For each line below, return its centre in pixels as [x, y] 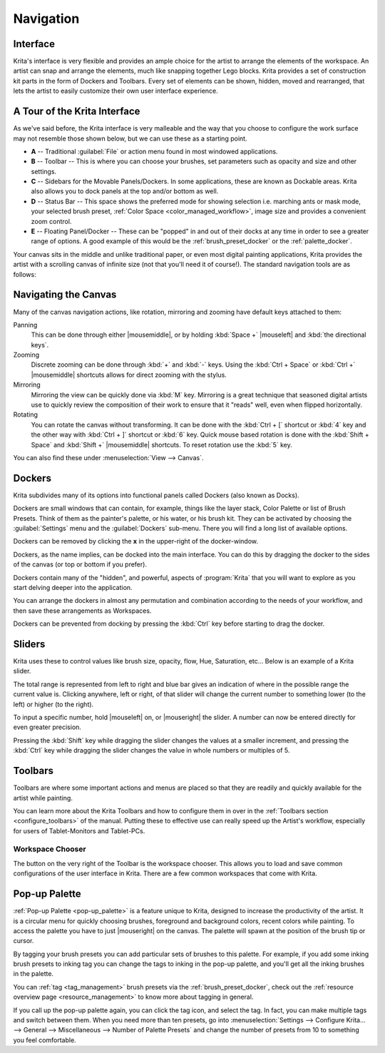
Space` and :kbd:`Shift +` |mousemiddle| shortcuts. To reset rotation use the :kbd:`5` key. [161, 444]
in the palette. [33, 974]
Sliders [29, 644]
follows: [25, 274]
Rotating [26, 414]
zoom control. [51, 221]
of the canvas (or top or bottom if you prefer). [80, 564]
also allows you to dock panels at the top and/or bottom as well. [125, 191]
